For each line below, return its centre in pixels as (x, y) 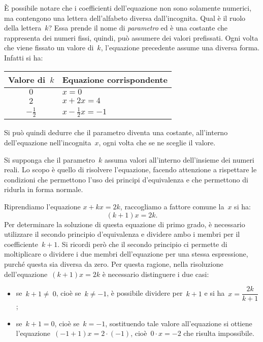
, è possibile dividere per (145, 293)
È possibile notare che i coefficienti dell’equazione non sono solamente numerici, (128, 8)
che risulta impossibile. (219, 333)
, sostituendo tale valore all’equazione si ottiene (179, 323)
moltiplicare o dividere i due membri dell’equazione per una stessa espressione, (126, 254)
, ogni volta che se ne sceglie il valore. (157, 142)
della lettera (23, 28)
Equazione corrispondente (115, 79)
